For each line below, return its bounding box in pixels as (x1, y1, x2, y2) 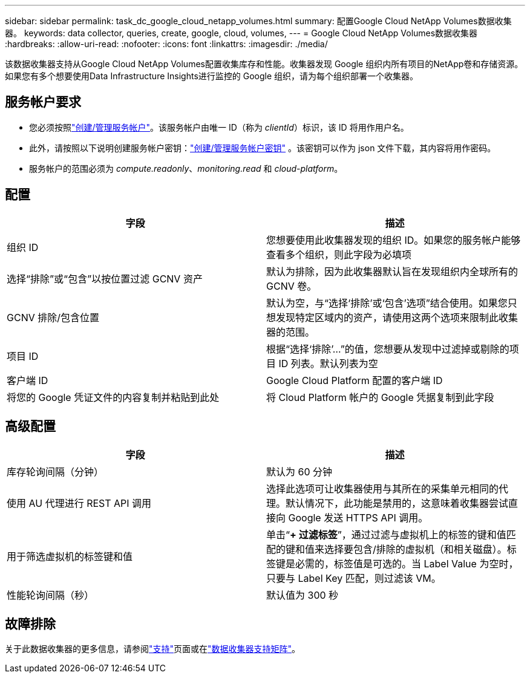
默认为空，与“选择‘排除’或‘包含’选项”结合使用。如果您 (266, 296, 508, 309)
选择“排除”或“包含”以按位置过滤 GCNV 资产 (7, 272, 203, 285)
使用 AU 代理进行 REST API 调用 (7, 497, 152, 509)
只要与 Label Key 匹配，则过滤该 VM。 (266, 572, 441, 584)
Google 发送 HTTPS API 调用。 (288, 511, 428, 524)
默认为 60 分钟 (266, 465, 333, 478)
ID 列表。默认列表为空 (278, 357, 378, 370)
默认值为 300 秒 (266, 588, 339, 601)
